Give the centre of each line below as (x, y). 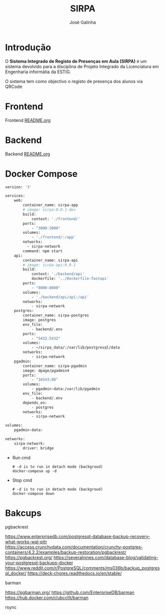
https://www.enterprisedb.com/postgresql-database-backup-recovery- (78, 536)
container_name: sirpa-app (50, 205)
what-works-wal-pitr (26, 541)
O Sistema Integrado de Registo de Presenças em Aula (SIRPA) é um (76, 61)
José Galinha (83, 22)
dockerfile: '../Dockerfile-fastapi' (70, 279)
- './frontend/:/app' (54, 237)
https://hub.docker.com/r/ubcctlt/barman (47, 597)
